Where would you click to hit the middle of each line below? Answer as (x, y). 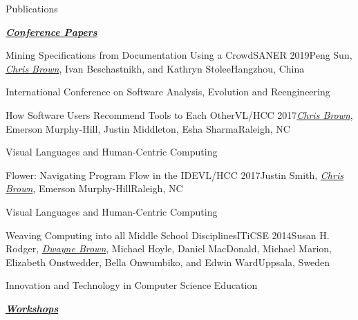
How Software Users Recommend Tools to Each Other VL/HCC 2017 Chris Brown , (179, 114)
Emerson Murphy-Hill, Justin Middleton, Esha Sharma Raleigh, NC (148, 128)
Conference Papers (51, 31)
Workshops (32, 308)
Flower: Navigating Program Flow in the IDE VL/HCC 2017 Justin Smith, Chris (175, 175)
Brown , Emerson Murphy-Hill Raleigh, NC (94, 188)
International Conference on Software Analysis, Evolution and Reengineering (168, 92)
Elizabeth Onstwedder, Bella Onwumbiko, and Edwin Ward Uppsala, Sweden (168, 262)
